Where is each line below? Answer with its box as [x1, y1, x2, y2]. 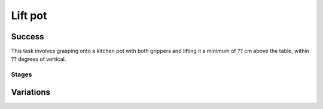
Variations [11, 87, 51, 97]
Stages [11, 70, 32, 79]
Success [11, 32, 44, 42]
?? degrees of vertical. [11, 55, 66, 63]
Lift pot [11, 9, 47, 22]
